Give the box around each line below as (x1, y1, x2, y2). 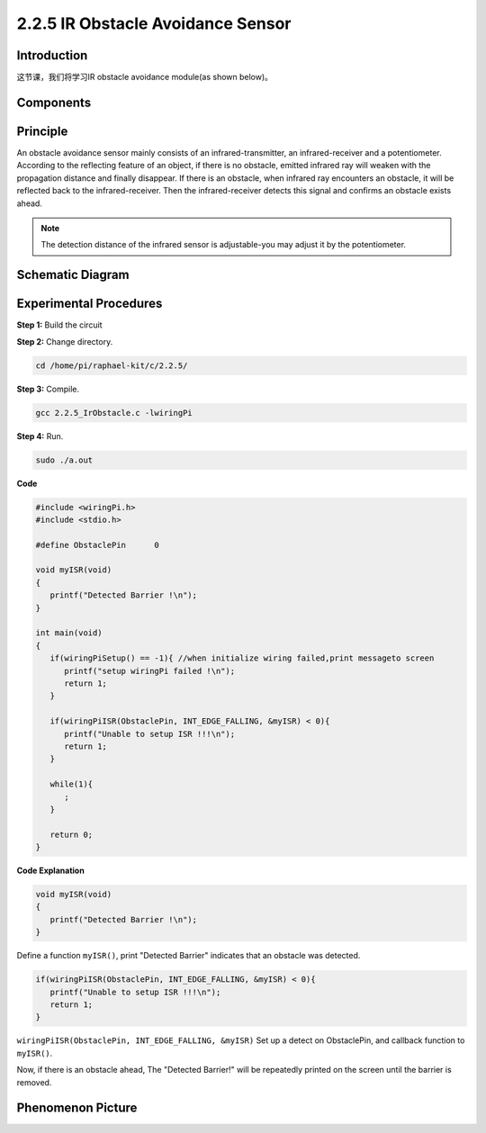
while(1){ (49, 779, 94, 789)
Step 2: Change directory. (16, 336, 113, 346)
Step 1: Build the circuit (16, 319, 103, 330)
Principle (16, 123, 68, 139)
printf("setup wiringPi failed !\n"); (64, 666, 236, 676)
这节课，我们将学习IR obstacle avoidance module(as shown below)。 (16, 72, 274, 83)
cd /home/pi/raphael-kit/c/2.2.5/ (35, 360, 188, 371)
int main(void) (35, 628, 103, 638)
